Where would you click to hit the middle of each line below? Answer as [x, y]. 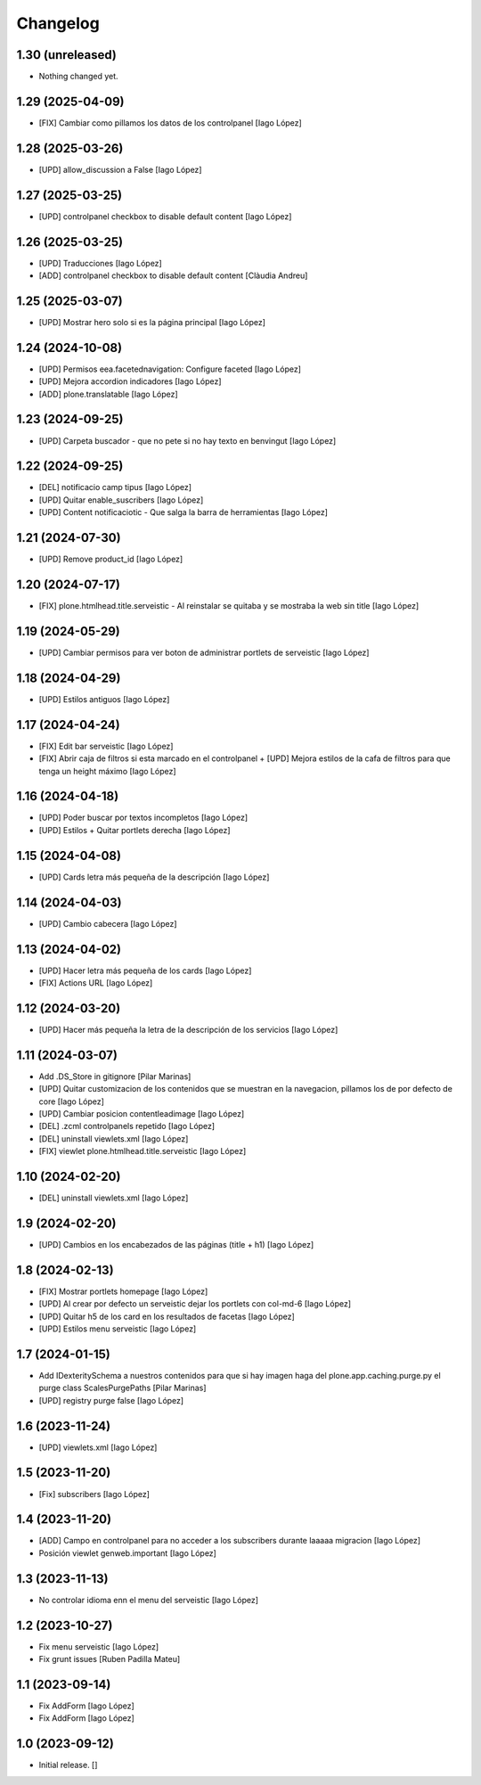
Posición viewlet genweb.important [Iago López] [128, 1553]
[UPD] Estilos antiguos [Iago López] [104, 699]
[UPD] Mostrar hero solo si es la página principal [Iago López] [152, 322]
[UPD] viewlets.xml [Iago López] [98, 1447]
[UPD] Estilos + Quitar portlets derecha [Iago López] [135, 830]
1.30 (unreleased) [67, 55]
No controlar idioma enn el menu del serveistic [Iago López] [148, 1600]
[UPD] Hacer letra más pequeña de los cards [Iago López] [145, 970]
